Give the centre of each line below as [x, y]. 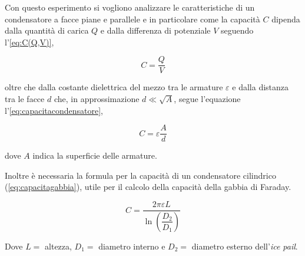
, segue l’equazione [207, 99]
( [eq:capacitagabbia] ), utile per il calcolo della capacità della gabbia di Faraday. [148, 187]
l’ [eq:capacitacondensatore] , [54, 110]
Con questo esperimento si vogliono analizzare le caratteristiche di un [130, 7]
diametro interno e [132, 246]
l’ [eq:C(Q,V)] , [29, 42]
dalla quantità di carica [47, 30]
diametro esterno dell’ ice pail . [245, 246]
